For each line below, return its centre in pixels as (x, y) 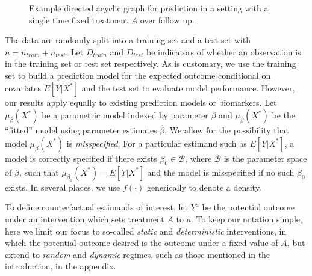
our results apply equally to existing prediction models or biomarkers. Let (141, 102)
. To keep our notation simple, (247, 219)
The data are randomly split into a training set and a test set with (128, 40)
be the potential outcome (248, 207)
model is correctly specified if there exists (81, 158)
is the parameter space (265, 158)
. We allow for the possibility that (227, 130)
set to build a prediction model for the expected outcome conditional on (138, 75)
